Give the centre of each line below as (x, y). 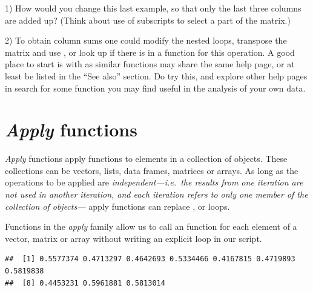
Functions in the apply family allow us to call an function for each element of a (151, 226)
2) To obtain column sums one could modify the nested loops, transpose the (146, 40)
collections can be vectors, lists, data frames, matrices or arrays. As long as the (152, 170)
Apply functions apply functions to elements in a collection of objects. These (146, 159)
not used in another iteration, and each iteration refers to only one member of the (156, 194)
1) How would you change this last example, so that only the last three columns (153, 8)
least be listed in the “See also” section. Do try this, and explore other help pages (156, 75)
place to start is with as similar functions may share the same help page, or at (150, 64)
